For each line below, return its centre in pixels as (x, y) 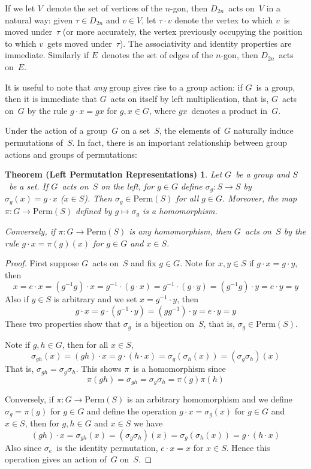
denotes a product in (230, 110)
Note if (17, 344)
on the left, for (128, 186)
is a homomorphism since (179, 369)
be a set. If (29, 186)
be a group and (263, 174)
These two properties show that (63, 324)
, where (162, 110)
